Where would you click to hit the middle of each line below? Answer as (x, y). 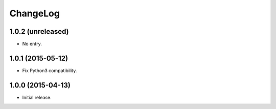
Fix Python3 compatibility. (50, 70)
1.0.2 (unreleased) (39, 31)
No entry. (32, 44)
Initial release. (37, 97)
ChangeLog (34, 13)
